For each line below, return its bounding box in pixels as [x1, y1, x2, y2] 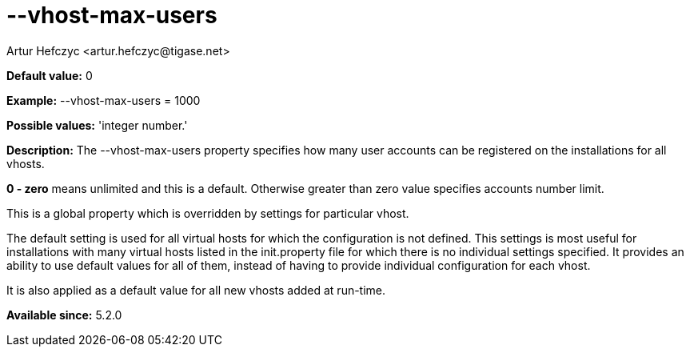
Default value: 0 [6, 68, 93, 82]
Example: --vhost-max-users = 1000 [6, 93, 201, 107]
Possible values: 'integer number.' [6, 118, 188, 132]
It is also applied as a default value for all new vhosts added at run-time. [6, 283, 386, 297]
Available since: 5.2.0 [6, 307, 122, 322]
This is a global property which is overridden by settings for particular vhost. [6, 206, 409, 220]
